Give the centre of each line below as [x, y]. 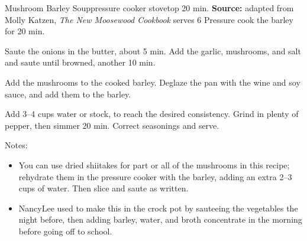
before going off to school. [65, 231]
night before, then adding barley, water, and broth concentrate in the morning [160, 219]
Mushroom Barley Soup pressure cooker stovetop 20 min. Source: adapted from [149, 8]
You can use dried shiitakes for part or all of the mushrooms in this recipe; [154, 165]
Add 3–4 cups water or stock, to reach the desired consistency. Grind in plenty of [152, 114]
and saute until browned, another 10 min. [80, 62]
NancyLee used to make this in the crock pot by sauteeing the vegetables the [158, 208]
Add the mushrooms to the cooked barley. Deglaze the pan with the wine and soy [153, 82]
